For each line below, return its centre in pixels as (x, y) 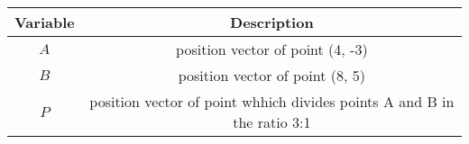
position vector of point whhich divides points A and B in (272, 101)
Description (272, 22)
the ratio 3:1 (272, 122)
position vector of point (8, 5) (271, 75)
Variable (45, 22)
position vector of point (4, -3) (272, 49)
